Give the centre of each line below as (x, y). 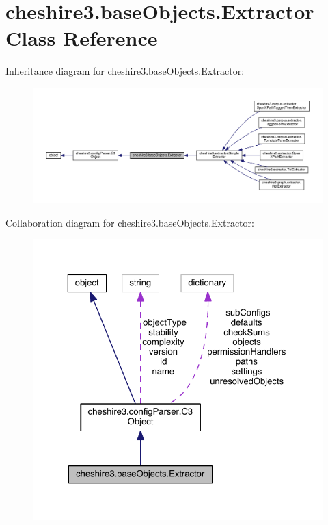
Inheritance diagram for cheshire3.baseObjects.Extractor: (125, 71)
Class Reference (82, 38)
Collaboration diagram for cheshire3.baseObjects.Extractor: (130, 222)
